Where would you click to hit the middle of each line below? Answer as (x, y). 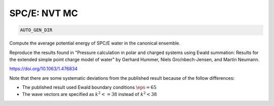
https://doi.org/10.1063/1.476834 (44, 69)
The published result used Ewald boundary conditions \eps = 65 (89, 87)
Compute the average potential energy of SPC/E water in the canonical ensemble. (95, 43)
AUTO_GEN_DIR (36, 30)
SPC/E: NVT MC (44, 13)
